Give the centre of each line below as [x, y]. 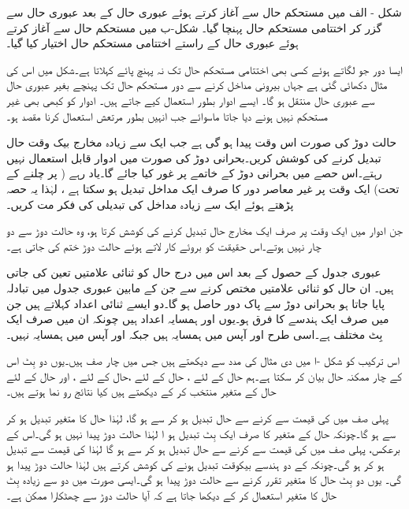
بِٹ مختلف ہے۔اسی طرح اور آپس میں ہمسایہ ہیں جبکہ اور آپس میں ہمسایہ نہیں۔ [195, 334]
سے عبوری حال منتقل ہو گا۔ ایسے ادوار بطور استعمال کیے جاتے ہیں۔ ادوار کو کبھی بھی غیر [191, 100]
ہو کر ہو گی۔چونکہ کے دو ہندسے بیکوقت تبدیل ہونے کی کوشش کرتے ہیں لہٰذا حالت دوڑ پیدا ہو [195, 464]
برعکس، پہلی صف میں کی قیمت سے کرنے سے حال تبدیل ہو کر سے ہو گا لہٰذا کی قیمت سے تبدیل [203, 449]
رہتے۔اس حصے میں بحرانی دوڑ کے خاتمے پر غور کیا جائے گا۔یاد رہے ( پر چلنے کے [194, 173]
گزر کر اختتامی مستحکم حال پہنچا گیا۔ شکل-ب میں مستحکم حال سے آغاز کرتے [194, 27]
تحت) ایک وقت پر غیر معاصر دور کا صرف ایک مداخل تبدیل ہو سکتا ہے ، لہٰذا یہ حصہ [203, 188]
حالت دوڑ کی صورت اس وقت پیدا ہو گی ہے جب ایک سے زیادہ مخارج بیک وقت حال [202, 142]
